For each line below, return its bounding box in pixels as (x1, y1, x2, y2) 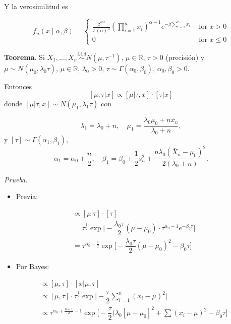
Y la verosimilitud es (4, 1, 68, 11)
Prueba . (4, 174, 28, 184)
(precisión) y (165, 51, 205, 62)
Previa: (16, 191, 38, 202)
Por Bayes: (16, 261, 49, 271)
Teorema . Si (4, 51, 45, 62)
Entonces (4, 81, 32, 91)
